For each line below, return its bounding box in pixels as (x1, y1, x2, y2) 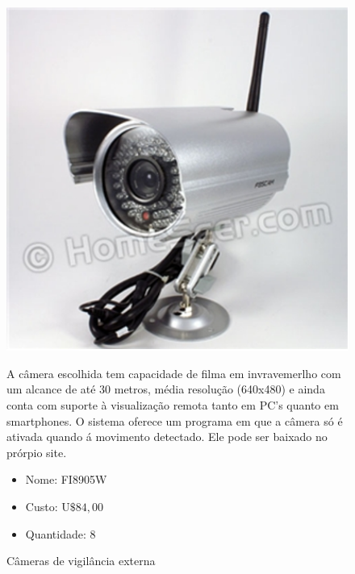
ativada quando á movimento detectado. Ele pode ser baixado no (6, 428, 328, 445)
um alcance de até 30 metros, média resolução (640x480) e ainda (6, 381, 325, 397)
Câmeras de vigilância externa (6, 552, 156, 569)
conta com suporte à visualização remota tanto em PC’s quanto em (6, 396, 339, 413)
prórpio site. (6, 443, 67, 460)
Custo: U (25, 497, 70, 514)
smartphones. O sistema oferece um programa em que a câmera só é (6, 412, 343, 429)
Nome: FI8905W (25, 471, 107, 488)
